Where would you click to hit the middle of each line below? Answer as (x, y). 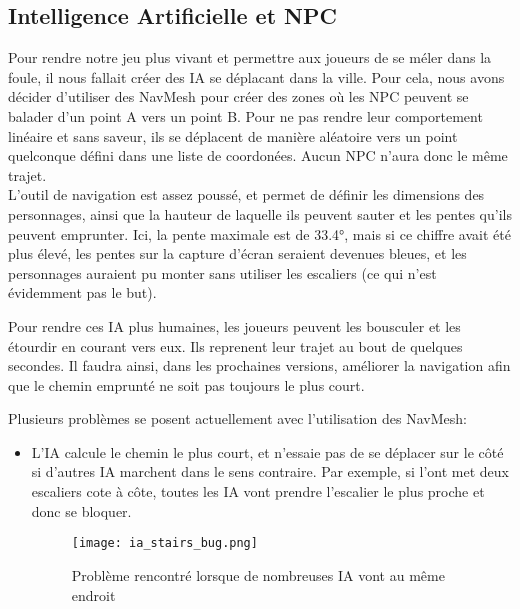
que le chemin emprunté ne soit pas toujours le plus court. (186, 384)
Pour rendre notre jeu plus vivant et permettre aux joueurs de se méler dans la (250, 57)
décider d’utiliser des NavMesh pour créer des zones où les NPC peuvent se (238, 96)
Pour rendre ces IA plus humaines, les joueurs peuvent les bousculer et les (234, 325)
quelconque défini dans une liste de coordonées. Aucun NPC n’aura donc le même (258, 155)
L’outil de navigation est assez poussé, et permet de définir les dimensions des (246, 194)
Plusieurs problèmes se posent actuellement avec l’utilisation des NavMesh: (237, 418)
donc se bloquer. (81, 510)
